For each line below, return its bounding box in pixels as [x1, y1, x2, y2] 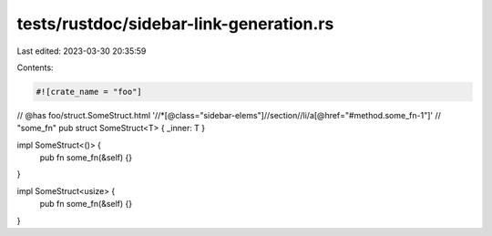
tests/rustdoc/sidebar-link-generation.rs [16, 14, 334, 34]
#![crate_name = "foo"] [36, 87, 143, 97]
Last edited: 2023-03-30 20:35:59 [16, 46, 147, 56]
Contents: [16, 62, 54, 73]
